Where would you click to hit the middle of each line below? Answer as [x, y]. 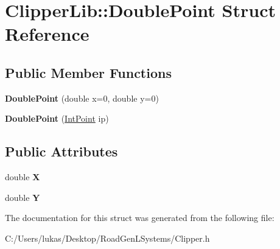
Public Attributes [61, 151]
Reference [47, 34]
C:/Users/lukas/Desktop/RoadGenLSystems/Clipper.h [107, 238]
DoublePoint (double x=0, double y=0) [82, 98]
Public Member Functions [88, 72]
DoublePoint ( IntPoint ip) [57, 118]
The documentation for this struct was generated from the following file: [140, 218]
